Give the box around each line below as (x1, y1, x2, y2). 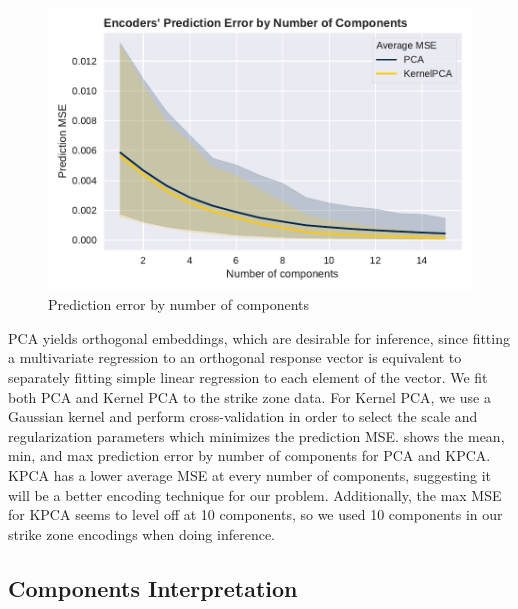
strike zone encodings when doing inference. (8, 523, 276, 544)
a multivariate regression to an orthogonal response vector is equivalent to (8, 347, 462, 368)
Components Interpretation (8, 572, 298, 603)
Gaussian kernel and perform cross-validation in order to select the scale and (8, 406, 478, 427)
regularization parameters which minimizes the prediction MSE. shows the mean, (8, 425, 505, 446)
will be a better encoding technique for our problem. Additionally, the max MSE (8, 484, 502, 505)
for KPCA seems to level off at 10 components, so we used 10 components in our (8, 504, 503, 525)
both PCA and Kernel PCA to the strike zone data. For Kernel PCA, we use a (8, 386, 491, 407)
